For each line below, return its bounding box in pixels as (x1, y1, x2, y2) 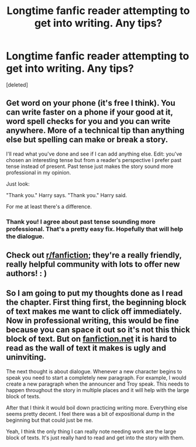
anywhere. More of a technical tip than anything (6, 126, 185, 136)
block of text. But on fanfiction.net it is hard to (6, 334, 177, 344)
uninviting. (6, 352, 47, 362)
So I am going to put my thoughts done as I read (6, 288, 183, 298)
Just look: (6, 180, 30, 187)
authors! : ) (6, 269, 47, 278)
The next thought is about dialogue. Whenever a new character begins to (6, 367, 183, 375)
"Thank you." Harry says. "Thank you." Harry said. (6, 191, 128, 198)
